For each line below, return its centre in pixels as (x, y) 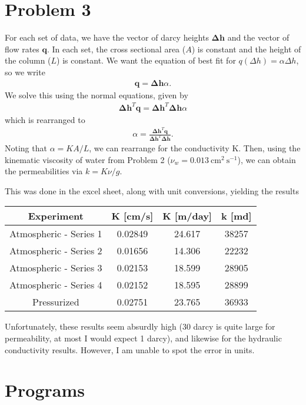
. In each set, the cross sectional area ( (117, 49)
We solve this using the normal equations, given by (97, 94)
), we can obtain (267, 159)
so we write (25, 72)
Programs (45, 390)
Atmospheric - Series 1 (56, 234)
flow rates (22, 49)
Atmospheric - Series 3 (56, 268)
